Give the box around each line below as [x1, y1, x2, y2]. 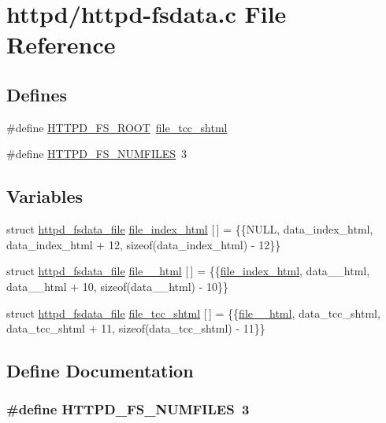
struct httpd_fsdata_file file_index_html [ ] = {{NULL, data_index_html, [6, 221, 373, 237]
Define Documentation [6, 359, 194, 383]
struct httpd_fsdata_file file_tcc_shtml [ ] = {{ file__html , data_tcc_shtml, [6, 304, 380, 321]
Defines [6, 82, 68, 106]
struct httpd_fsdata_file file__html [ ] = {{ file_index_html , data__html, [6, 263, 370, 279]
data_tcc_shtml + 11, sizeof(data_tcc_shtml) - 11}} [6, 320, 265, 337]
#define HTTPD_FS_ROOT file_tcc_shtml [6, 119, 228, 135]
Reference [6, 28, 116, 61]
